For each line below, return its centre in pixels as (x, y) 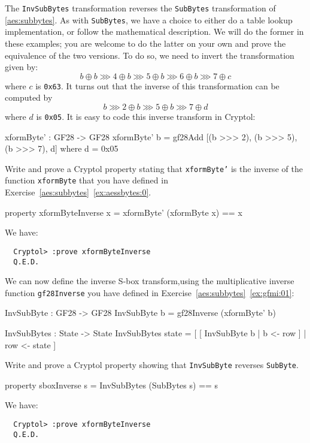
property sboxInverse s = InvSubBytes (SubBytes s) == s (112, 385)
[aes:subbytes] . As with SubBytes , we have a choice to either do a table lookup (149, 19)
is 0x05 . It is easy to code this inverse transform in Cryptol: (146, 116)
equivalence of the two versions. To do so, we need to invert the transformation (150, 55)
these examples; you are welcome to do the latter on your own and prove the (145, 43)
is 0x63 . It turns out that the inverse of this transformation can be (157, 85)
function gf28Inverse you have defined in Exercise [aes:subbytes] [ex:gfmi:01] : (150, 292)
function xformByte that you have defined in (86, 180)
